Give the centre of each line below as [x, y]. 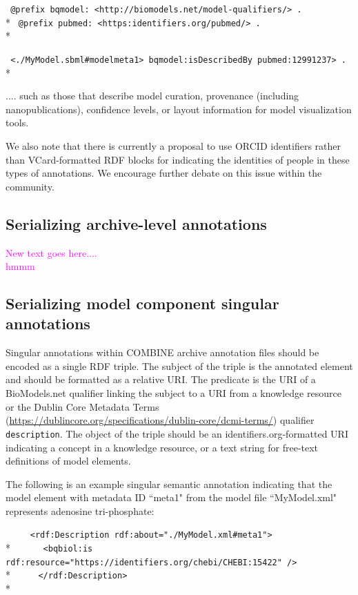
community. [30, 186]
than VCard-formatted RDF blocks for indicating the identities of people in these [178, 159]
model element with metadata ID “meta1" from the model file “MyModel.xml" [171, 497]
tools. [17, 123]
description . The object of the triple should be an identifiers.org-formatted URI [177, 433]
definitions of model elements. [68, 461]
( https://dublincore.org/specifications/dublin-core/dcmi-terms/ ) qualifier [160, 420]
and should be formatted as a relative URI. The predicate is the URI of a [161, 379]
